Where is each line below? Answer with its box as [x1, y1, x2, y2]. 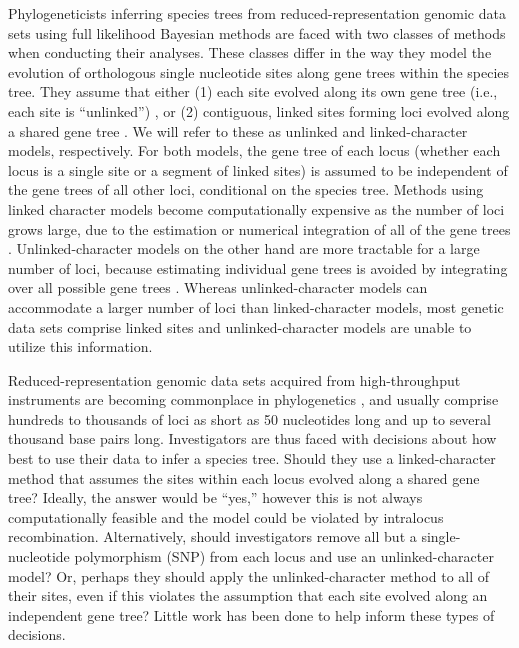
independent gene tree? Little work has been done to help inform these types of [8, 604, 495, 625]
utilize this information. [8, 336, 153, 357]
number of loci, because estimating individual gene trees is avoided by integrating [8, 257, 508, 278]
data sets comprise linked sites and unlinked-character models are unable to [8, 316, 472, 337]
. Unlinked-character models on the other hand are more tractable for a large [8, 238, 480, 259]
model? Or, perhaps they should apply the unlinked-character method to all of [8, 565, 490, 586]
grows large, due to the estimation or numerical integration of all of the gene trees [8, 218, 511, 239]
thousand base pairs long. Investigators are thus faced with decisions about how [8, 428, 497, 449]
